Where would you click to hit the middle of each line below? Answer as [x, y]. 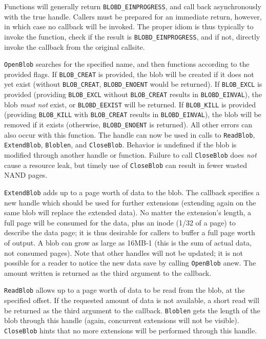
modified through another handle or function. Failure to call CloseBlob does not [130, 155]
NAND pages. [26, 175]
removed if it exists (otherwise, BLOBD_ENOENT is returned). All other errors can [128, 125]
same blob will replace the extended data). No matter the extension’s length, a [128, 212]
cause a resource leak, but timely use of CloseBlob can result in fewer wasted [126, 165]
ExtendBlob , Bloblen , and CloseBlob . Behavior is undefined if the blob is [120, 145]
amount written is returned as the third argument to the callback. [108, 272]
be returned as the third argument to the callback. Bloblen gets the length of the [132, 310]
